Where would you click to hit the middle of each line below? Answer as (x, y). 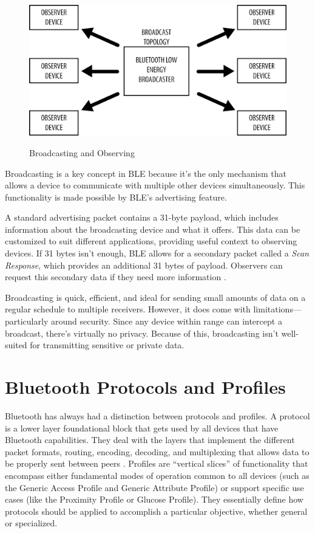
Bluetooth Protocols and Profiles (145, 387)
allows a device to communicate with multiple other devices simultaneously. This (155, 185)
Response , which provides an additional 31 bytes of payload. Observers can (144, 265)
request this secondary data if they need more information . (116, 277)
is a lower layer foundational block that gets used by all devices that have (142, 428)
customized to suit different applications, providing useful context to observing (151, 241)
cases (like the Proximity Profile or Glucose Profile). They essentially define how (154, 499)
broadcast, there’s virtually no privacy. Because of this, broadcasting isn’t (142, 333)
